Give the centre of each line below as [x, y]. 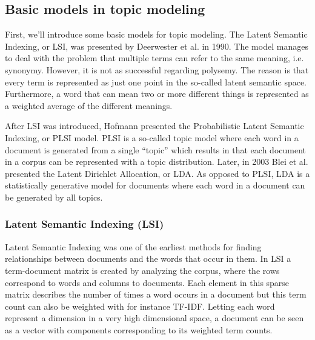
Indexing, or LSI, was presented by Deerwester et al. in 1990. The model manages [157, 46]
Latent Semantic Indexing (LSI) [85, 224]
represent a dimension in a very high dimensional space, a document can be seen [154, 318]
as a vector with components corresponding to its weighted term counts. [139, 329]
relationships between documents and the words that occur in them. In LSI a [148, 258]
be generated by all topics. [54, 197]
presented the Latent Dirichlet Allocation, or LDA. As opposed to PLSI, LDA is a [157, 173]
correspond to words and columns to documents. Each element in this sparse [147, 282]
